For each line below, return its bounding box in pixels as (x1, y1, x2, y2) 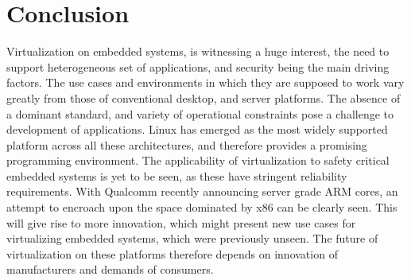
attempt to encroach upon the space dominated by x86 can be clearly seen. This (6, 199, 397, 216)
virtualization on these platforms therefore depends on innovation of (6, 245, 338, 262)
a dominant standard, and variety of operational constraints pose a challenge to (6, 105, 394, 122)
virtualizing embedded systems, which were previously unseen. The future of (6, 230, 378, 247)
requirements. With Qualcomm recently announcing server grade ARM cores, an (6, 183, 398, 200)
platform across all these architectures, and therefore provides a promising (6, 136, 367, 153)
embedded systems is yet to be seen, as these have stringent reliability (6, 167, 347, 184)
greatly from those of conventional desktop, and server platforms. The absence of (6, 89, 401, 106)
